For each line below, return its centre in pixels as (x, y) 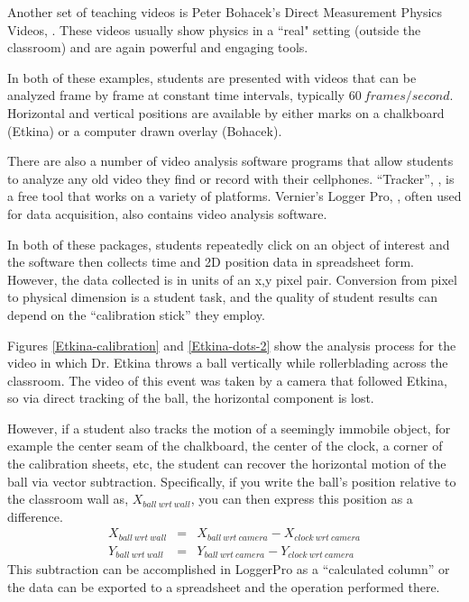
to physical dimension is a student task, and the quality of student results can (223, 297)
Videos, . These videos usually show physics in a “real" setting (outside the (214, 29)
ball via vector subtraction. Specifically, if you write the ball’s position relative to (232, 481)
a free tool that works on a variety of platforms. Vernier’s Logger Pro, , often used (234, 196)
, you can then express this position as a (302, 499)
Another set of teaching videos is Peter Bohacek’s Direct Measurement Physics (225, 12)
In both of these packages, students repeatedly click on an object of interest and (229, 244)
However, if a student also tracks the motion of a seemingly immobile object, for (229, 428)
